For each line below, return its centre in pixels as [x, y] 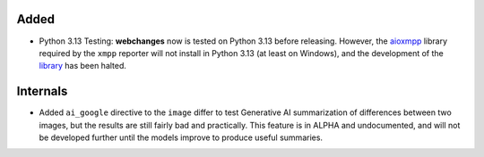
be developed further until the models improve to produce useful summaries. [181, 137]
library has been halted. [83, 66]
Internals [42, 91]
